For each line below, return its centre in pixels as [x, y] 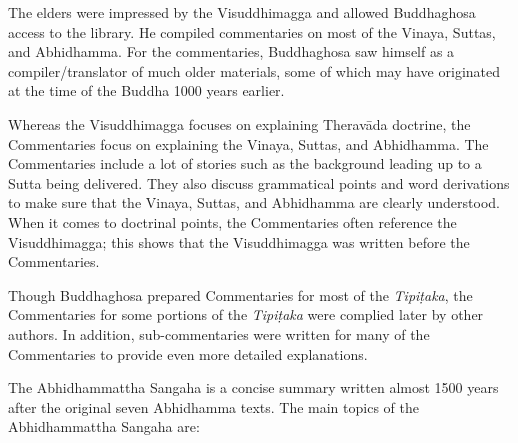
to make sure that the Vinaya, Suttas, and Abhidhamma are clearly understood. [254, 202]
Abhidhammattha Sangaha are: [104, 426]
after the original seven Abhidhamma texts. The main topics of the [213, 406]
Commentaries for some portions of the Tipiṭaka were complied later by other [246, 314]
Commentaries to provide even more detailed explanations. [188, 353]
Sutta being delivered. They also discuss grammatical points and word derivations [259, 182]
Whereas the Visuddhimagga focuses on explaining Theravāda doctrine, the [239, 123]
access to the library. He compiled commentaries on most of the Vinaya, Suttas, [252, 31]
